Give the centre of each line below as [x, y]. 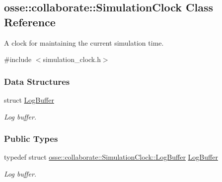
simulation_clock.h [72, 59]
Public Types [31, 139]
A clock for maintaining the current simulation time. [84, 42]
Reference [30, 22]
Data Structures [37, 81]
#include [18, 59]
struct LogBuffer [29, 100]
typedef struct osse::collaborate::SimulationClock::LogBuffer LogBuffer [111, 157]
